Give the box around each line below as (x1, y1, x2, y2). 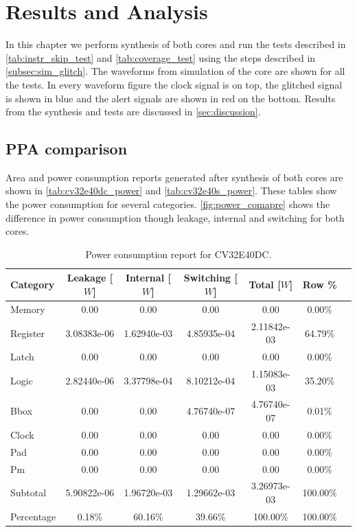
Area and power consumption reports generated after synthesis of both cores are (5, 170, 343, 184)
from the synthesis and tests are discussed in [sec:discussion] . (5, 104, 261, 119)
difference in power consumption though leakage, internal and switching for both (5, 210, 345, 224)
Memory (10, 301, 45, 316)
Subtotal (10, 485, 47, 500)
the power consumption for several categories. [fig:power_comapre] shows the (5, 197, 330, 211)
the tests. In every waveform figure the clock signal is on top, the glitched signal (5, 77, 343, 91)
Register (10, 325, 45, 340)
